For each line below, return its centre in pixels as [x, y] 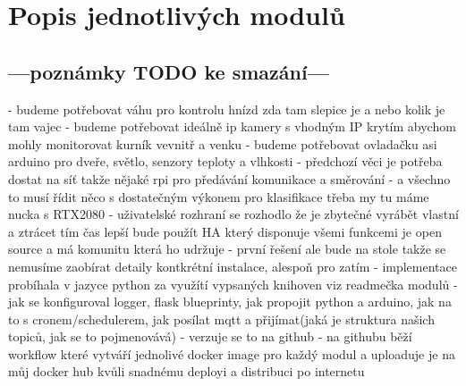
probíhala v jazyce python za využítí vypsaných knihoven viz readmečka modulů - [233, 284]
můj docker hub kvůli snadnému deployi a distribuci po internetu [186, 371]
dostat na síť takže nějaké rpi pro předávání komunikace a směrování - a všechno [229, 178]
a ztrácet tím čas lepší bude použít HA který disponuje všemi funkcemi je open [225, 231]
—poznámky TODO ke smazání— [169, 71]
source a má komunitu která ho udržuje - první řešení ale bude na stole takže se [227, 249]
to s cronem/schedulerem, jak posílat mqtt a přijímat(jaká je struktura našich [221, 319]
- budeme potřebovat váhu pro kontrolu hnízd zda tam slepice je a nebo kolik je [227, 109]
